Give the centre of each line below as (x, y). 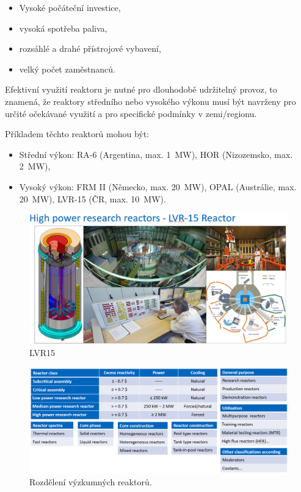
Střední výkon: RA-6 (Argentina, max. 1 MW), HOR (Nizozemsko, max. (156, 154)
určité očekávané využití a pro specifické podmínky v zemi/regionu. (131, 113)
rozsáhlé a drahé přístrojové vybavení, (90, 48)
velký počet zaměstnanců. (67, 69)
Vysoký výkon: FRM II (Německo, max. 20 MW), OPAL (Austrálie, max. (158, 186)
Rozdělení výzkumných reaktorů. (91, 482)
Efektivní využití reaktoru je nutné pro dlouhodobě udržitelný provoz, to (141, 89)
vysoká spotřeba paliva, (63, 28)
